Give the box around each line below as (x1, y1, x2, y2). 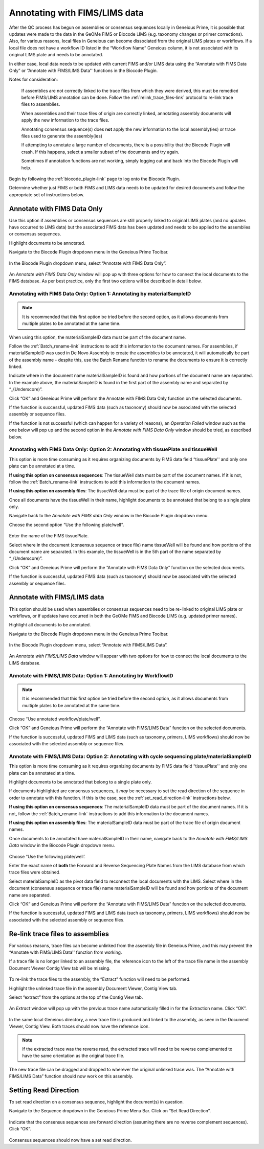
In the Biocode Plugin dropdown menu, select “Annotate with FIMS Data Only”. (9, 260, 167, 266)
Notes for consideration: (9, 76, 58, 83)
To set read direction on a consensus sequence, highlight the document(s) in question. (9, 1099, 184, 1104)
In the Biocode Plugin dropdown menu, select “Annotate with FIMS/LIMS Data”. (9, 642, 168, 648)
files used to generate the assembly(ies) (21, 133, 103, 139)
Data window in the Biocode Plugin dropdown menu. (9, 842, 115, 849)
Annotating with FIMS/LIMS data (9, 7, 144, 18)
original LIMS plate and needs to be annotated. (9, 52, 104, 58)
